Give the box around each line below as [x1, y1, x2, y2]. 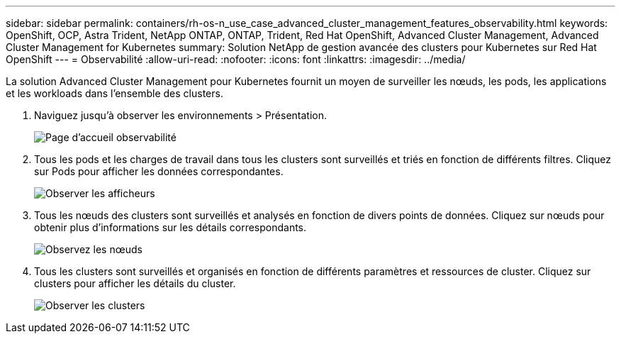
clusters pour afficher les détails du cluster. [34, 277, 236, 289]
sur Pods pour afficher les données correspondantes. [34, 165, 284, 177]
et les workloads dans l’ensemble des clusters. [6, 87, 223, 99]
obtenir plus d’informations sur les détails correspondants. [34, 221, 307, 233]
